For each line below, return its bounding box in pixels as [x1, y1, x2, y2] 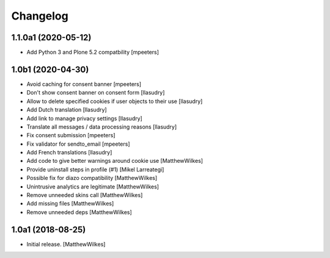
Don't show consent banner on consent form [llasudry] [26, 89, 165, 96]
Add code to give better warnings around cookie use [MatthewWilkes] [26, 157, 204, 165]
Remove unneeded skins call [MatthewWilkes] [26, 192, 143, 199]
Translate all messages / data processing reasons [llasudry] [26, 123, 177, 131]
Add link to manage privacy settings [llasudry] [26, 115, 143, 122]
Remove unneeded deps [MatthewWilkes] [26, 208, 133, 216]
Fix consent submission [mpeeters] [26, 132, 116, 139]
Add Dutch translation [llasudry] [26, 106, 107, 113]
